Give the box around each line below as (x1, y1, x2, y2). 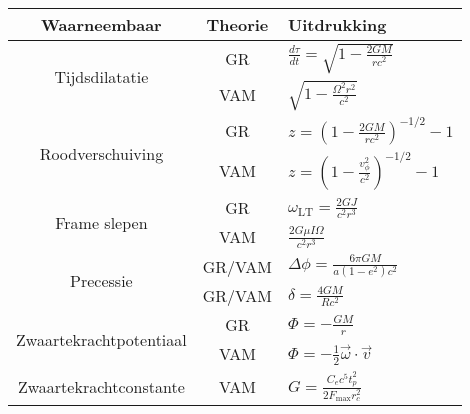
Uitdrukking (288, 13, 387, 36)
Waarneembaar (41, 13, 162, 36)
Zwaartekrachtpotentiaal (16, 327, 187, 351)
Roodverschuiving (39, 141, 164, 165)
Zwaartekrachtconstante (17, 374, 185, 398)
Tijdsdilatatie (54, 65, 149, 89)
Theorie (206, 13, 269, 36)
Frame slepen (55, 210, 148, 234)
